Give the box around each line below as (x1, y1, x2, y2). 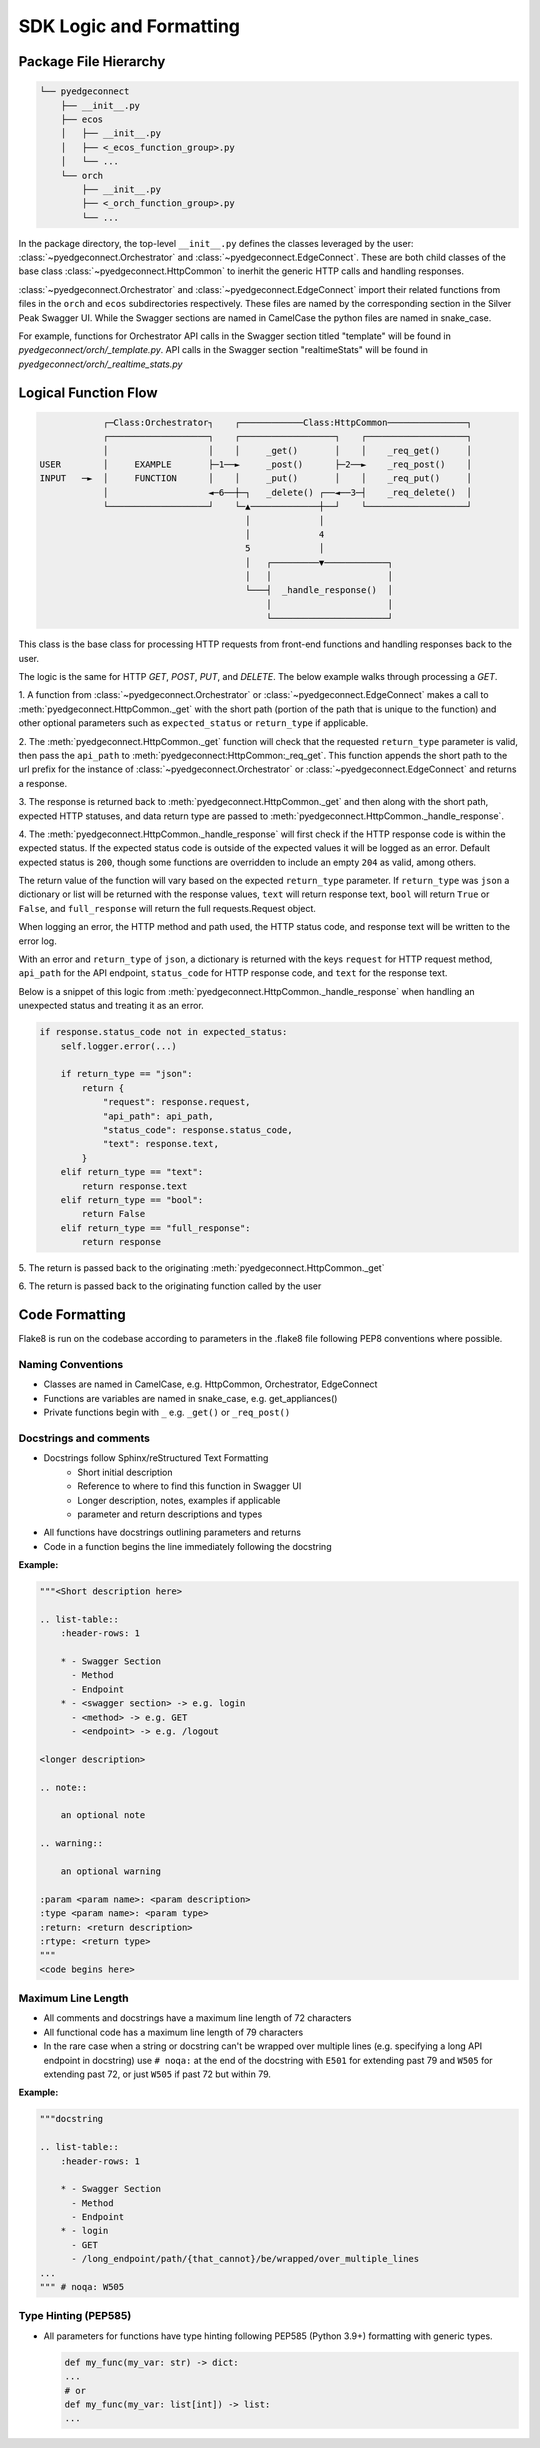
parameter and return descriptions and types (77, 1508, 263, 1520)
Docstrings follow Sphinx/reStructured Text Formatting (43, 1452, 269, 1464)
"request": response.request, (102, 1096, 251, 1108)
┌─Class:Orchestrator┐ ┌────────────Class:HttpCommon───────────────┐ (102, 416, 472, 428)
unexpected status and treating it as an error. (18, 1000, 204, 1012)
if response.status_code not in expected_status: (39, 1026, 288, 1038)
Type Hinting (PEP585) (18, 2309, 132, 2323)
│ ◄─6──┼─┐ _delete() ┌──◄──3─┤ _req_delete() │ (102, 486, 472, 498)
